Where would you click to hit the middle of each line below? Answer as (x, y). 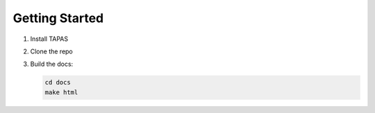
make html (61, 92)
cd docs (58, 82)
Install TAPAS (49, 39)
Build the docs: (52, 64)
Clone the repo (51, 51)
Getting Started (58, 18)
